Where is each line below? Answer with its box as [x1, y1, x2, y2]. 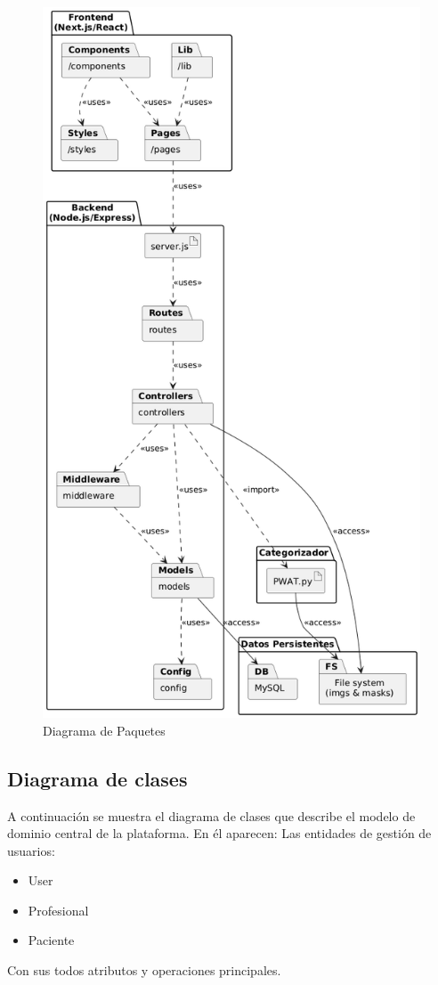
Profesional [28, 900, 89, 919]
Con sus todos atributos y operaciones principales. [7, 961, 281, 980]
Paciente [28, 931, 75, 949]
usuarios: [7, 841, 55, 859]
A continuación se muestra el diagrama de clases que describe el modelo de [7, 806, 416, 825]
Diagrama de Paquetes [43, 720, 166, 739]
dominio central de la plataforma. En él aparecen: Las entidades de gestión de [7, 824, 432, 843]
